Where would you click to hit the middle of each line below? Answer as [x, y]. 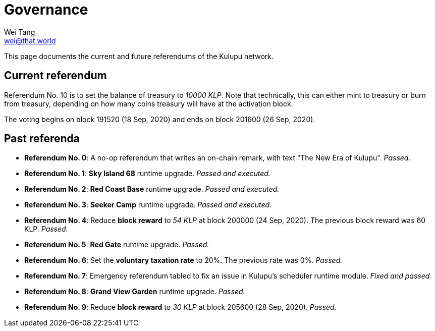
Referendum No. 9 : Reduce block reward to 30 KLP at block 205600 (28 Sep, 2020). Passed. [180, 307]
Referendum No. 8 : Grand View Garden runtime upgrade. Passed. [135, 292]
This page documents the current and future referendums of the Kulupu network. [139, 56]
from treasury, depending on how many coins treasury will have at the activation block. [149, 103]
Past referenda [42, 139]
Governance [46, 10]
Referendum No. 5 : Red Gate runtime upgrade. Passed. [117, 245]
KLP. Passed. [46, 229]
